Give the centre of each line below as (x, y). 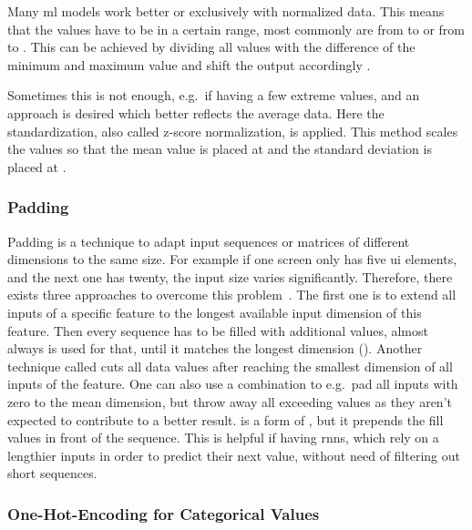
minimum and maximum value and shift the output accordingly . (189, 64)
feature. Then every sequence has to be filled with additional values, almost (218, 330)
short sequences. (52, 473)
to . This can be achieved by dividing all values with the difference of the (211, 47)
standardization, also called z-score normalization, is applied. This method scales (233, 131)
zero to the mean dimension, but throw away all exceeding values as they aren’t (230, 401)
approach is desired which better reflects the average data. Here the (196, 112)
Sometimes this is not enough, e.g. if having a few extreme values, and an (214, 95)
